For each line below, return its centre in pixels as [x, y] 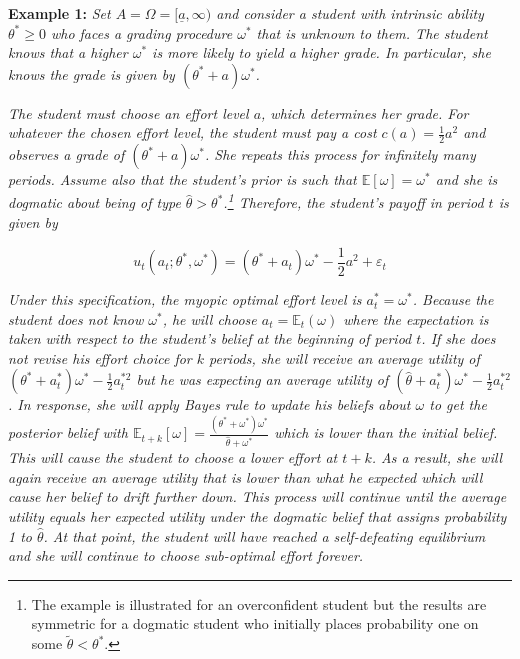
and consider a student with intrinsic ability [350, 13]
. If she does [458, 338]
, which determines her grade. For [365, 112]
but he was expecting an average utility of [262, 379]
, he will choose [209, 318]
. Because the [453, 299]
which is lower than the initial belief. [386, 432]
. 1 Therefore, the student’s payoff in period [353, 201]
